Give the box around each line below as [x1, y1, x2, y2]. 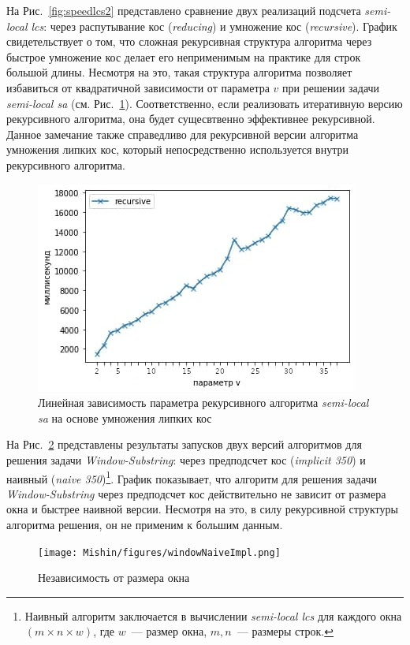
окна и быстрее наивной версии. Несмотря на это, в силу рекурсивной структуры [6, 501, 398, 517]
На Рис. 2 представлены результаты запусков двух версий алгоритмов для [6, 436, 362, 453]
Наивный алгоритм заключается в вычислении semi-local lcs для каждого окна [24, 607, 402, 624]
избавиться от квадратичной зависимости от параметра [6, 79, 270, 95]
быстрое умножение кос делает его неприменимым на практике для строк [6, 48, 361, 65]
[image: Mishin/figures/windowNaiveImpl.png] [38, 546, 281, 558]
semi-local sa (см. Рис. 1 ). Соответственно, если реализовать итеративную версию [6, 95, 403, 111]
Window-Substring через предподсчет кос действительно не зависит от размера [6, 485, 386, 501]
